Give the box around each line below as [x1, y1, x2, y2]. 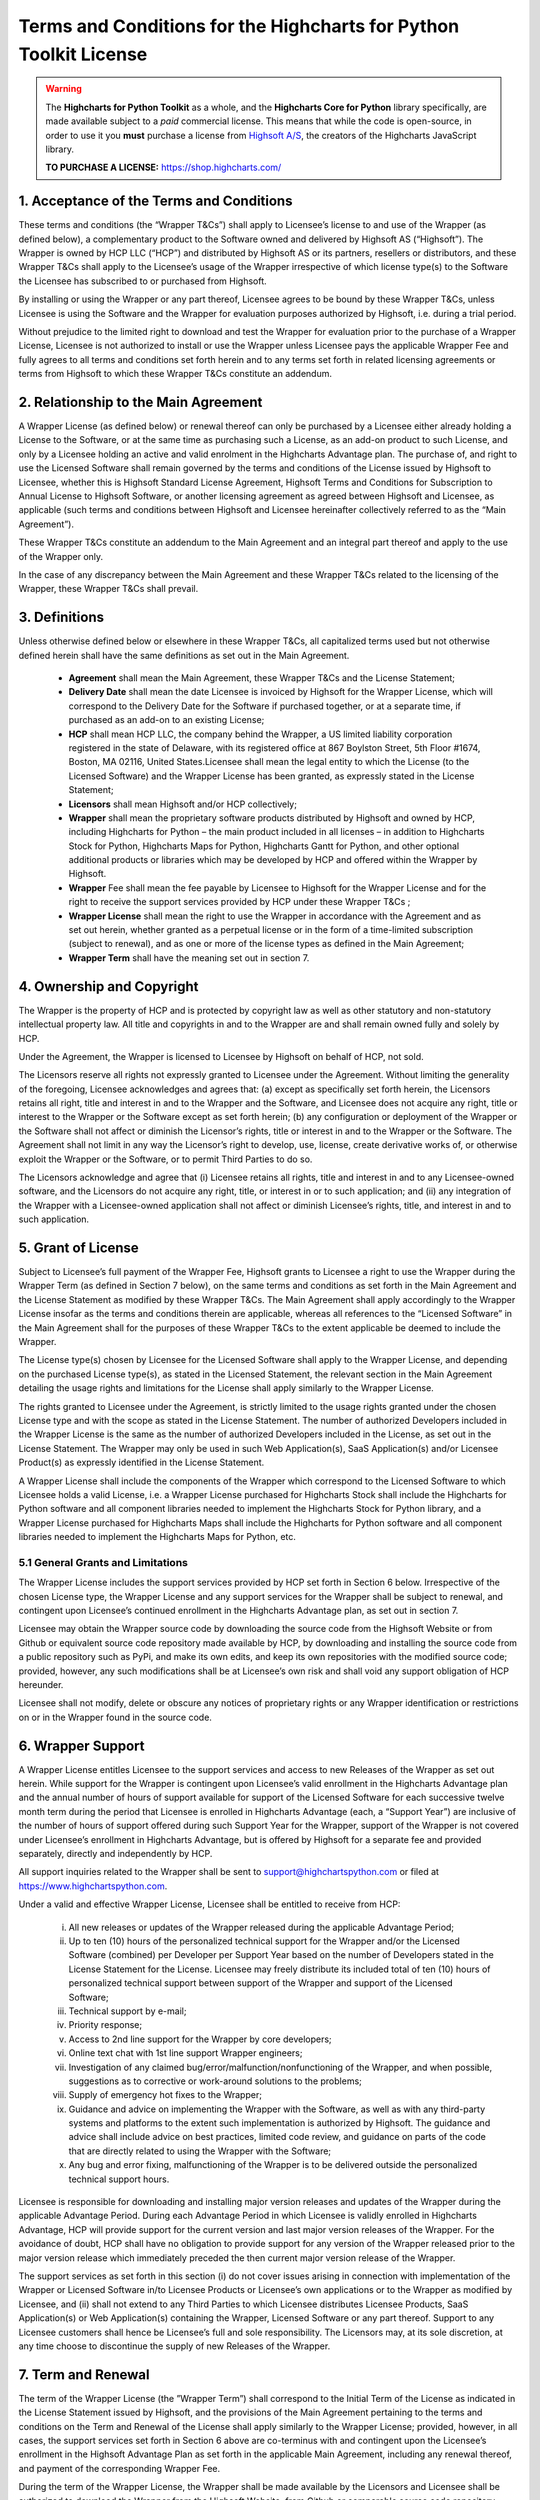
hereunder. [18, 1679, 64, 1690]
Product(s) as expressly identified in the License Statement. [18, 1456, 265, 1469]
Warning [45, 83, 82, 95]
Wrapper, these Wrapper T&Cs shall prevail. [18, 583, 199, 595]
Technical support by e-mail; [68, 2005, 187, 2017]
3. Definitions [18, 609, 105, 626]
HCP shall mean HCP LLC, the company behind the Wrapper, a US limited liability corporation [68, 728, 453, 740]
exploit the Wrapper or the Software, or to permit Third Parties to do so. [18, 1153, 313, 1165]
